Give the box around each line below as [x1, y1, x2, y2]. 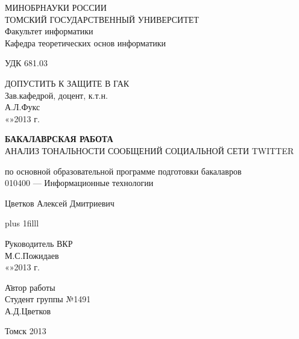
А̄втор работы [5, 281, 55, 293]
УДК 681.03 [5, 57, 48, 69]
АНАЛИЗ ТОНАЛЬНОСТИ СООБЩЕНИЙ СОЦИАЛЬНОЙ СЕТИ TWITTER [5, 144, 294, 157]
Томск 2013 [5, 325, 46, 337]
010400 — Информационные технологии [5, 176, 154, 189]
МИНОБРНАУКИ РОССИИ [5, 1, 107, 13]
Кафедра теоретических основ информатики [5, 36, 166, 49]
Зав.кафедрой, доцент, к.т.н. [5, 89, 108, 101]
